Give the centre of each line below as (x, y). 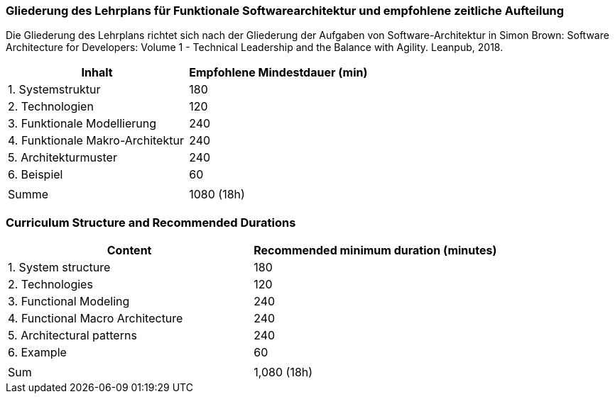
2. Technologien (51, 107)
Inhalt (97, 73)
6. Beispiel (36, 175)
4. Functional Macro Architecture (96, 319)
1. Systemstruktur (54, 90)
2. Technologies (50, 285)
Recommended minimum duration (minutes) (375, 251)
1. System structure (59, 268)
